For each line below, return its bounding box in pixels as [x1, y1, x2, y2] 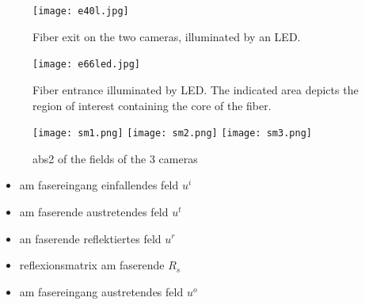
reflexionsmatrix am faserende [19, 257, 165, 273]
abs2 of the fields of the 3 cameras [32, 150, 198, 166]
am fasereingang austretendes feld [19, 283, 184, 299]
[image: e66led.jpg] [32, 59, 141, 71]
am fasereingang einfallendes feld [19, 177, 179, 193]
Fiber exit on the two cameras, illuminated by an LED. [32, 28, 301, 44]
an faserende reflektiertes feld [19, 230, 162, 246]
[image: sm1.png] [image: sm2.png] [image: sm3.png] [32, 128, 312, 139]
